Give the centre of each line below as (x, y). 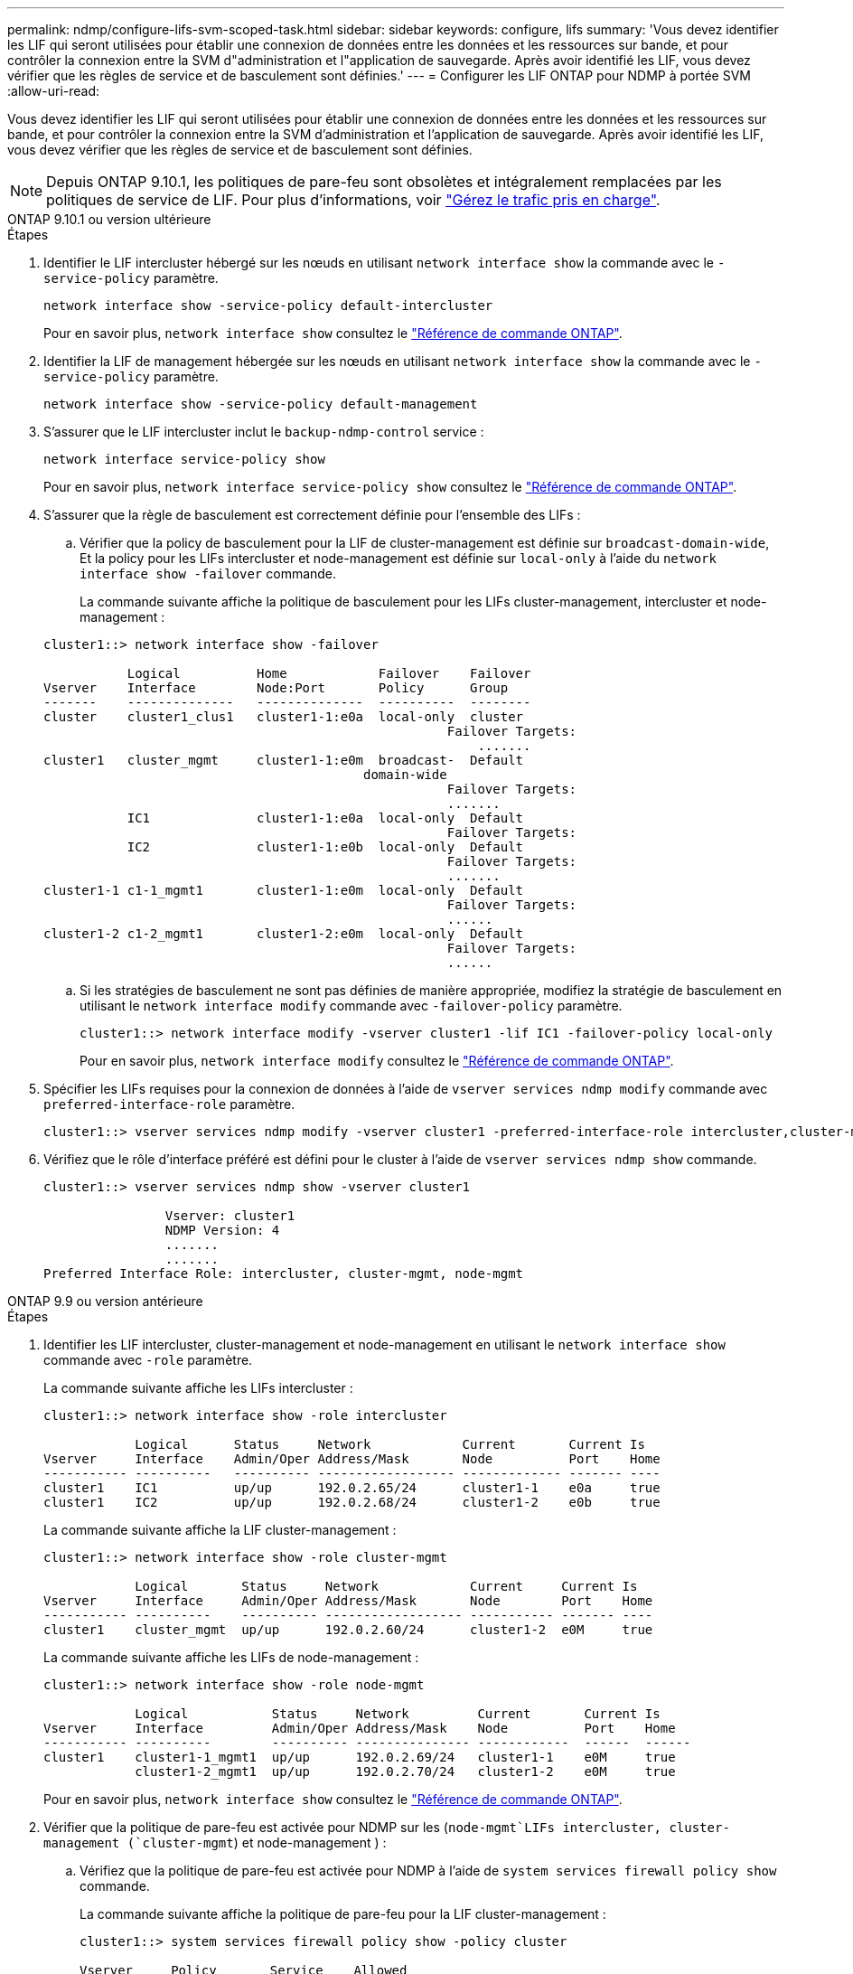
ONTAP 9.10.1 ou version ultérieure (109, 219)
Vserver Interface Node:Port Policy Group (276, 688)
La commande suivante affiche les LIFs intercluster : (198, 1388)
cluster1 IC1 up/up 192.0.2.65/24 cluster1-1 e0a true (352, 1488)
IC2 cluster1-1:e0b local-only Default (325, 847)
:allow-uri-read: (54, 91)
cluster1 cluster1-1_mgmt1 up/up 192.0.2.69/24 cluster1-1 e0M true (360, 1757)
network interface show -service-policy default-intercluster (268, 305)
